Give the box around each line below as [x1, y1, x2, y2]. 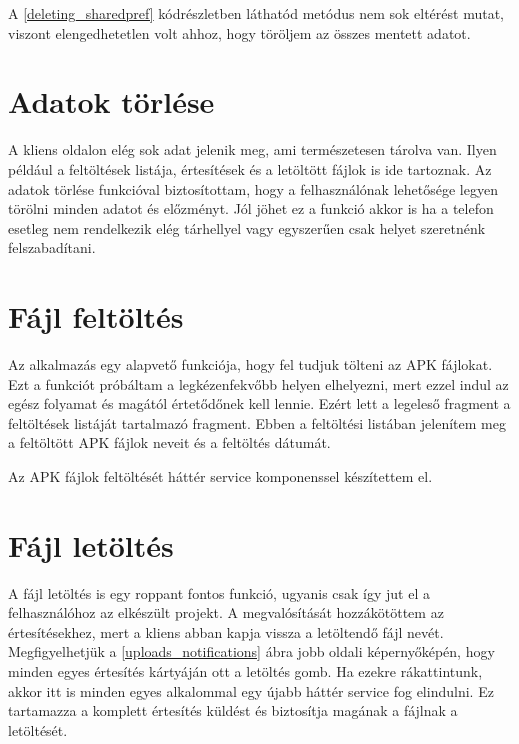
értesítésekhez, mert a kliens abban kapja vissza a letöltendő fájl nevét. [8, 621, 444, 642]
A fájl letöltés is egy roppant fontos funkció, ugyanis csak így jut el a [8, 582, 430, 603]
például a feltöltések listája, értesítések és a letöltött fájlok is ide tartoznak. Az [8, 158, 492, 179]
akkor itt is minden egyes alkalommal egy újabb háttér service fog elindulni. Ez [8, 680, 494, 701]
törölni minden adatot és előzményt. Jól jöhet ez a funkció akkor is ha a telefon [8, 198, 494, 219]
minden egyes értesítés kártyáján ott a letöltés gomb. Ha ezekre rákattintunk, [8, 661, 483, 682]
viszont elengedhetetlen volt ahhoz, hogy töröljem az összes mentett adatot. [8, 22, 471, 43]
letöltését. [8, 719, 68, 740]
